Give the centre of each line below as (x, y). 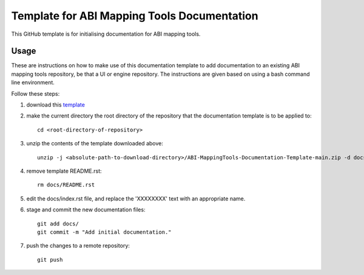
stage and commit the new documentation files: (86, 210)
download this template (56, 105)
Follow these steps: (35, 93)
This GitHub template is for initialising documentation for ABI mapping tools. (106, 34)
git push (50, 260)
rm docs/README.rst (66, 185)
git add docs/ (58, 224)
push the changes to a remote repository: (78, 246)
